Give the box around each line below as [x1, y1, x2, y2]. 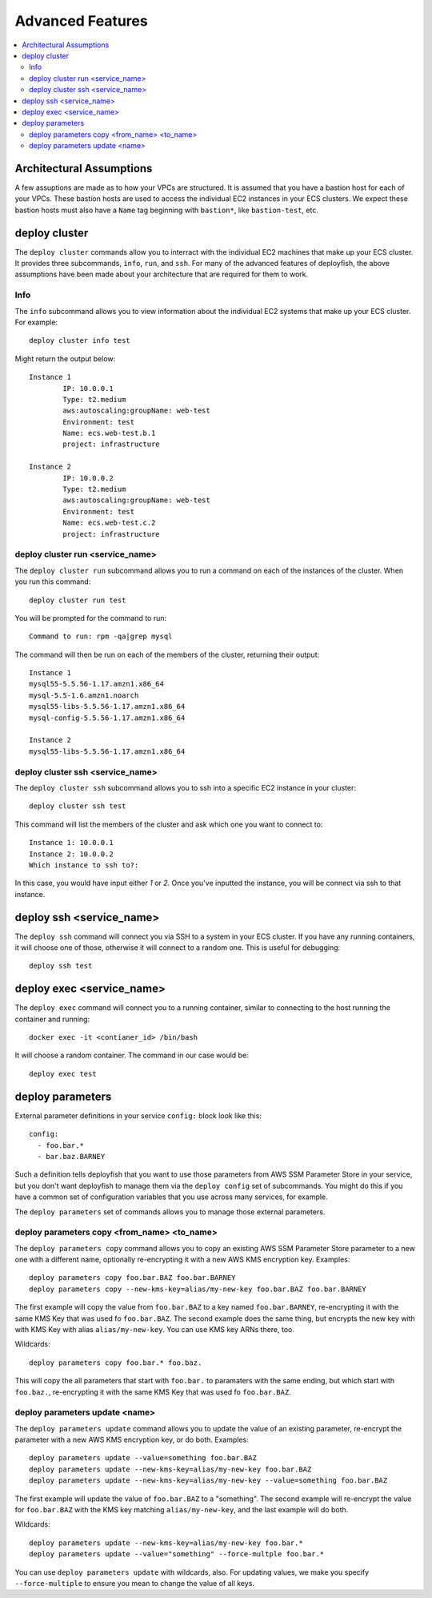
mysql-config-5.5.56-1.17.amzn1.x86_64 [29, 713, 186, 723]
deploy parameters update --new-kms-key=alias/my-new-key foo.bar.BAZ [29, 1464, 312, 1474]
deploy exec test [29, 1069, 97, 1078]
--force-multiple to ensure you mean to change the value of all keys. [14, 1578, 255, 1588]
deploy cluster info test [29, 336, 131, 345]
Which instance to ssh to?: [29, 860, 139, 869]
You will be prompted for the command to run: [14, 613, 167, 622]
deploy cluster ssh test [29, 802, 126, 811]
